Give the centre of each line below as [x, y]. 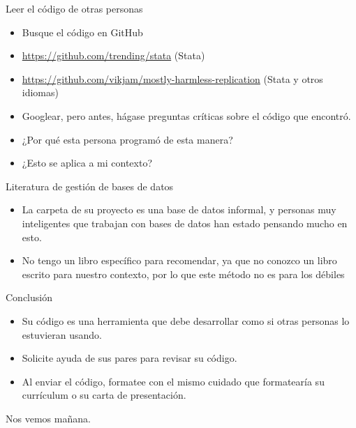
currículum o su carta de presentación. [104, 395]
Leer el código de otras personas [74, 8]
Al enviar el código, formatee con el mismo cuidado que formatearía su [173, 381]
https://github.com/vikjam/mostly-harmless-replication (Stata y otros [172, 78]
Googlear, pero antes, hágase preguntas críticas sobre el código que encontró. [186, 115]
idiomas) [40, 92]
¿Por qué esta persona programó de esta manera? [127, 139]
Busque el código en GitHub [82, 32]
